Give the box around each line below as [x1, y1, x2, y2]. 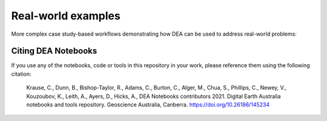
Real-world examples [11, 9, 121, 22]
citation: [11, 70, 31, 77]
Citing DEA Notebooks [11, 46, 97, 56]
